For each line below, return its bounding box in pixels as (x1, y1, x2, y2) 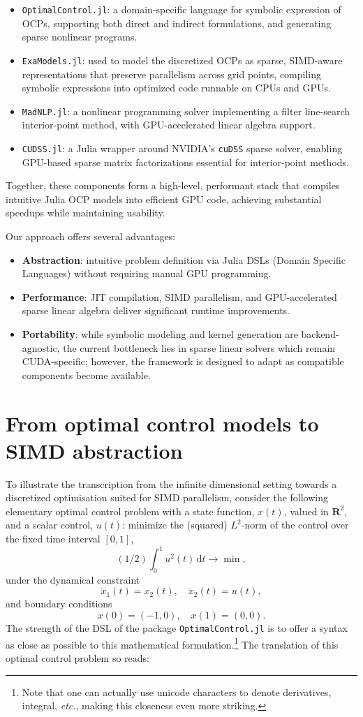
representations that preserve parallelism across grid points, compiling (22, 66, 321, 81)
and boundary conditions (6, 596, 112, 611)
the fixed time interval (6, 531, 101, 545)
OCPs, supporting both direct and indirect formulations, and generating (22, 15, 332, 30)
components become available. (22, 367, 151, 382)
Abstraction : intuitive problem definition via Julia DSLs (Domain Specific (22, 252, 346, 267)
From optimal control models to (6, 408, 319, 437)
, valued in (283, 503, 329, 518)
